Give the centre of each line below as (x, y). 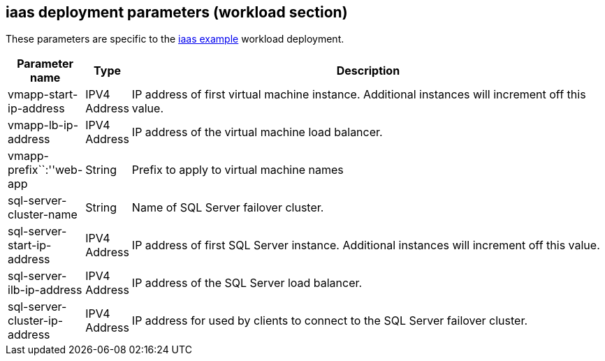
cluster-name (43, 215)
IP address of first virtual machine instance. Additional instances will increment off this (359, 95)
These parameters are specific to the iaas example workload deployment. (175, 39)
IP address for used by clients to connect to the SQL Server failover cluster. (330, 321)
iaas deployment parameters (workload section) (177, 12)
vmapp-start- (43, 95)
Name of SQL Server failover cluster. (228, 208)
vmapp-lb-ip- (43, 125)
